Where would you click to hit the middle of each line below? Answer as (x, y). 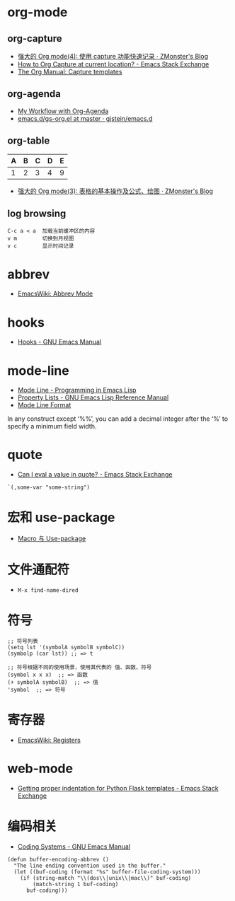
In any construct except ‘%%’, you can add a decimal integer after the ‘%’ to (118, 419)
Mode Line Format (44, 405)
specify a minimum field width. (52, 426)
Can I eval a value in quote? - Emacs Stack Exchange (95, 475)
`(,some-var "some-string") (49, 488)
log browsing (37, 214)
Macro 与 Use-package (52, 539)
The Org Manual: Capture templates (70, 72)
